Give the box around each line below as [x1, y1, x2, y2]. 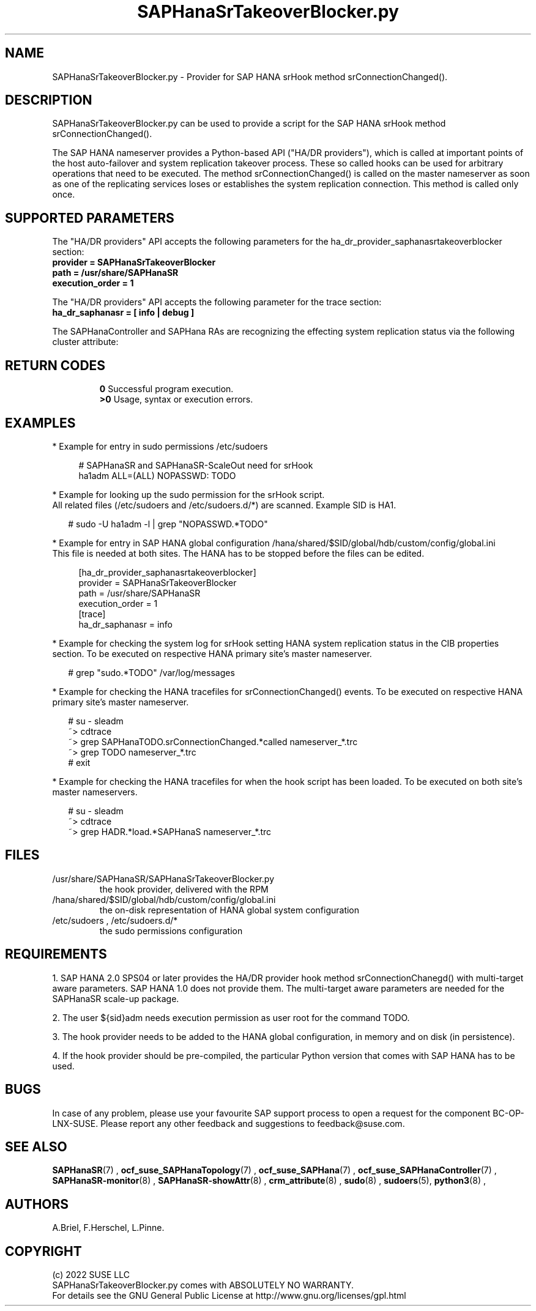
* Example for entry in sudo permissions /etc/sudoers [52, 440, 268, 451]
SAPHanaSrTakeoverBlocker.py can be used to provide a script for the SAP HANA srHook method [52, 118, 446, 129]
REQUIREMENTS [5, 946, 107, 962]
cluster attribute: [52, 336, 119, 347]
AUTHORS [5, 1196, 69, 1212]
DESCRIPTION [5, 92, 92, 108]
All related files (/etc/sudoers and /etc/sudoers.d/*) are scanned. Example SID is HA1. [52, 499, 396, 510]
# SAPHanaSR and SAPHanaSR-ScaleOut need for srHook [78, 459, 313, 470]
